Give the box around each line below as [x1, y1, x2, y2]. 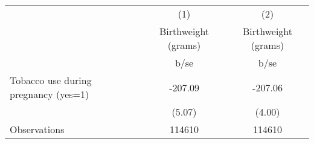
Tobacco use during [10, 73, 92, 87]
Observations [10, 122, 65, 136]
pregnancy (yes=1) [10, 87, 89, 101]
